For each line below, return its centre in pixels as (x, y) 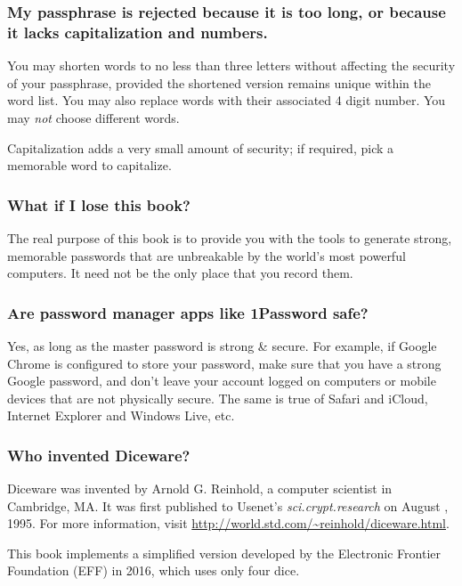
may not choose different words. (93, 117)
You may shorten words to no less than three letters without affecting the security (231, 65)
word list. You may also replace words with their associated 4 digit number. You (227, 100)
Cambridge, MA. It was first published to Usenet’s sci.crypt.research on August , (228, 505)
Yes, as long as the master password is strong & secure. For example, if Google (222, 345)
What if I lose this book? (99, 204)
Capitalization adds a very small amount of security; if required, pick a (201, 147)
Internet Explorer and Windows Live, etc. (121, 415)
